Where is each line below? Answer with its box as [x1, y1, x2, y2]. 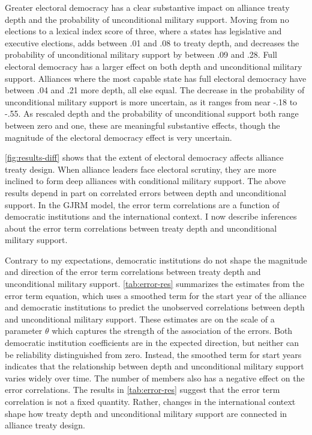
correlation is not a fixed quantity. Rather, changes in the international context [5, 395, 296, 407]
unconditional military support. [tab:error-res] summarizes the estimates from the [5, 277, 304, 290]
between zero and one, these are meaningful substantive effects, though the [5, 119, 280, 131]
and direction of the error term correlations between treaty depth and [5, 265, 261, 278]
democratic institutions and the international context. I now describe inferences [5, 210, 297, 223]
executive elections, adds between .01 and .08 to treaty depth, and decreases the [5, 36, 299, 49]
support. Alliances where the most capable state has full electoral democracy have [5, 72, 307, 84]
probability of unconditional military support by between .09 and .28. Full [5, 48, 277, 61]
